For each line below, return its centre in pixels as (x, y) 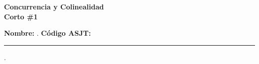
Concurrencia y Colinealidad (54, 6)
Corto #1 (21, 16)
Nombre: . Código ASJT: (48, 33)
